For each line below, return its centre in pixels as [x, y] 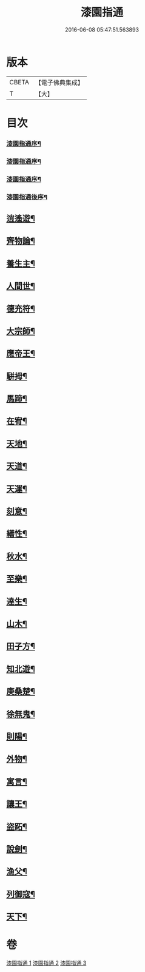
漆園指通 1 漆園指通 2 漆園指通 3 [46, 963]
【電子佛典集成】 [59, 83]
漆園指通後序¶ [27, 197]
